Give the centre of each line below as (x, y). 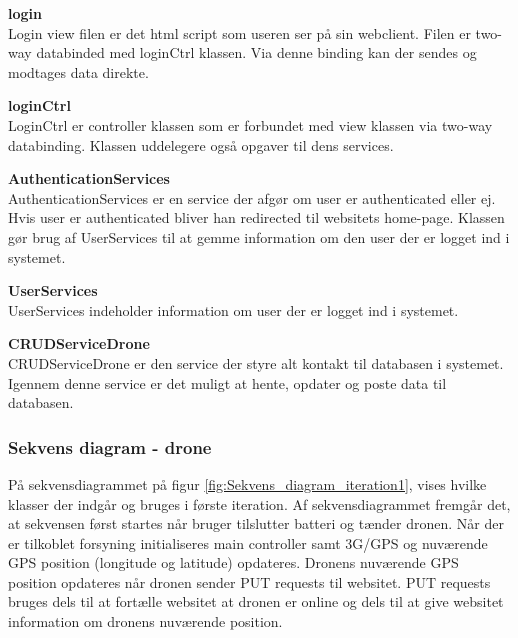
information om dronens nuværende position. (145, 621)
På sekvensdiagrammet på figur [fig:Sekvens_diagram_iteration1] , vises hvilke (247, 483)
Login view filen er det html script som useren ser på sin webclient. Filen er (239, 32)
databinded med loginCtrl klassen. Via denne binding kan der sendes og (256, 52)
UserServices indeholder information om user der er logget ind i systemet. (233, 309)
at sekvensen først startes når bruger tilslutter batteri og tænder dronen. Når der (256, 523)
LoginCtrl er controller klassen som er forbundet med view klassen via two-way (250, 124)
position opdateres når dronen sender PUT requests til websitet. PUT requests (249, 581)
